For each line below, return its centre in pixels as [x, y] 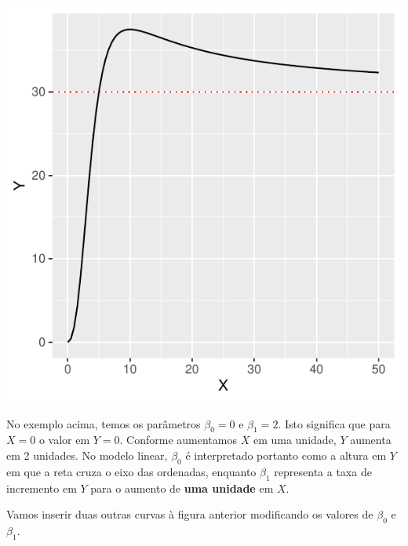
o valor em [64, 440]
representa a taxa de [323, 471]
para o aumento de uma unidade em [182, 488]
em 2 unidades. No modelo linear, [87, 455]
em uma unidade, [295, 440]
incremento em [42, 488]
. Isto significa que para [334, 423]
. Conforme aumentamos [178, 440]
